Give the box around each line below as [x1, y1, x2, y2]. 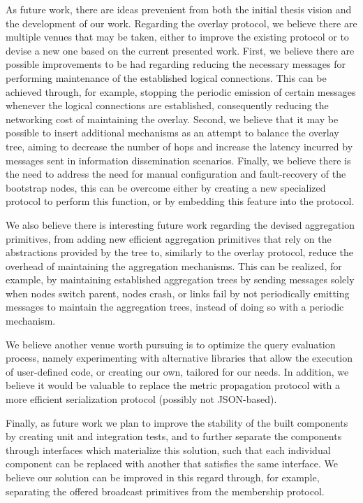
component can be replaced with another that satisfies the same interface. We [6, 456, 338, 471]
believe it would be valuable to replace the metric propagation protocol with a [6, 378, 340, 392]
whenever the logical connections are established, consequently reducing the [6, 98, 329, 113]
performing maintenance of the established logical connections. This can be [6, 70, 327, 85]
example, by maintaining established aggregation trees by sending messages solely [6, 272, 355, 287]
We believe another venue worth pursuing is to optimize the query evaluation [6, 336, 336, 351]
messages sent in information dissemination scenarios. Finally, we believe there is [6, 153, 351, 167]
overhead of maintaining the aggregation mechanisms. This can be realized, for [6, 258, 342, 273]
